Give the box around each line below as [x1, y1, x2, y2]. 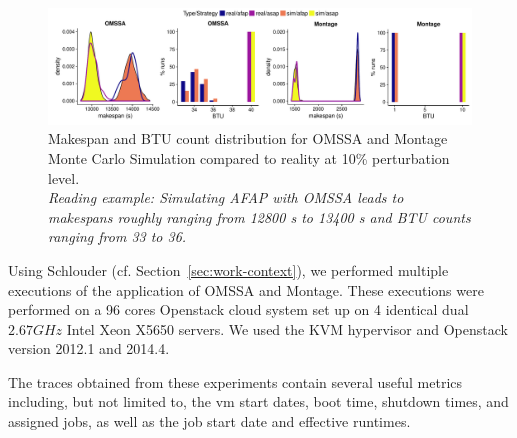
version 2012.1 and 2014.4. [8, 338, 170, 359]
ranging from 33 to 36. [48, 226, 187, 247]
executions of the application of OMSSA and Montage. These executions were [8, 279, 484, 300]
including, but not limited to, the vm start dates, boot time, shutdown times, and [8, 391, 509, 412]
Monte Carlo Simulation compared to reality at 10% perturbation [48, 147, 450, 168]
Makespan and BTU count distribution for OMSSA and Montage [48, 128, 448, 149]
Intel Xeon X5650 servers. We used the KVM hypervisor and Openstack [66, 318, 508, 339]
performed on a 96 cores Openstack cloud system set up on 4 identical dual [8, 299, 469, 320]
